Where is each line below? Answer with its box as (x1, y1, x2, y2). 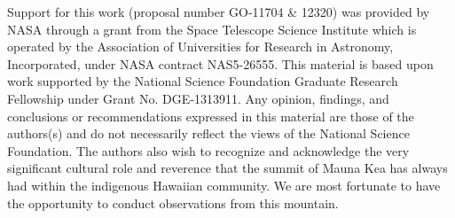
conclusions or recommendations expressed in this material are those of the (7, 106, 414, 125)
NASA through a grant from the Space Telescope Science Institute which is (7, 19, 417, 38)
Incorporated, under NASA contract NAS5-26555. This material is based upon (7, 54, 434, 73)
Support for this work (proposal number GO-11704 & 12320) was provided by (7, 3, 430, 20)
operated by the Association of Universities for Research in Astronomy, (7, 37, 394, 56)
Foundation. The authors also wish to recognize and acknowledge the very (7, 141, 410, 160)
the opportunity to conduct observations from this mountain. (7, 193, 339, 212)
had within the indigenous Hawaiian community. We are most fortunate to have (7, 175, 441, 194)
